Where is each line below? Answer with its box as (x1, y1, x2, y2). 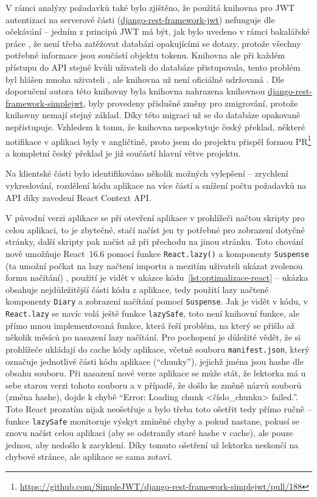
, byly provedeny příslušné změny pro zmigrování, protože (83, 96, 298, 109)
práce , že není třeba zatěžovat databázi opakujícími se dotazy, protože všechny (5, 37, 301, 49)
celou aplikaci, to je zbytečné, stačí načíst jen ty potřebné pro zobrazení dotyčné (5, 223, 305, 236)
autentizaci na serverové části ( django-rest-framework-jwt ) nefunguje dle (5, 13, 275, 26)
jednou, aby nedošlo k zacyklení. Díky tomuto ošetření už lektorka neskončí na (5, 438, 299, 451)
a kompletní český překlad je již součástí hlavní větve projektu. (5, 146, 241, 159)
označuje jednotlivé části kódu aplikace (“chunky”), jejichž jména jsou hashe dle (5, 354, 304, 367)
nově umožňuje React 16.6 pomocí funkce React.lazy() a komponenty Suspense (5, 247, 309, 259)
